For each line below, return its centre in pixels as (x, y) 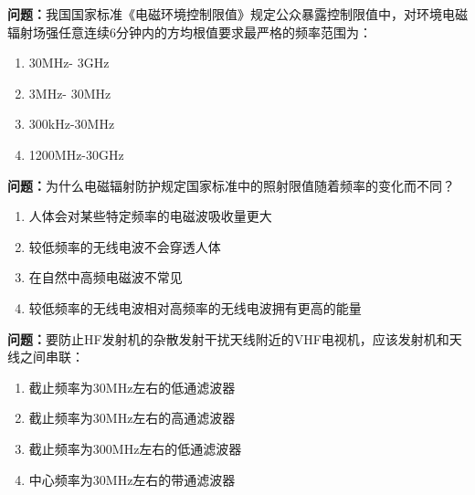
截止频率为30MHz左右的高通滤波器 (132, 418)
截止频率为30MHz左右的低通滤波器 (132, 387)
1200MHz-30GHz (76, 154)
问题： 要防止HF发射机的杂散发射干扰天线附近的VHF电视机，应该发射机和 (228, 338)
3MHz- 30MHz (70, 93)
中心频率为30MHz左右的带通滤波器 (132, 479)
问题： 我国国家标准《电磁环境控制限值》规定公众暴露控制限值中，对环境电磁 (237, 14)
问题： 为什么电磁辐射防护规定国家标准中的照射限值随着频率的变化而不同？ (231, 185)
